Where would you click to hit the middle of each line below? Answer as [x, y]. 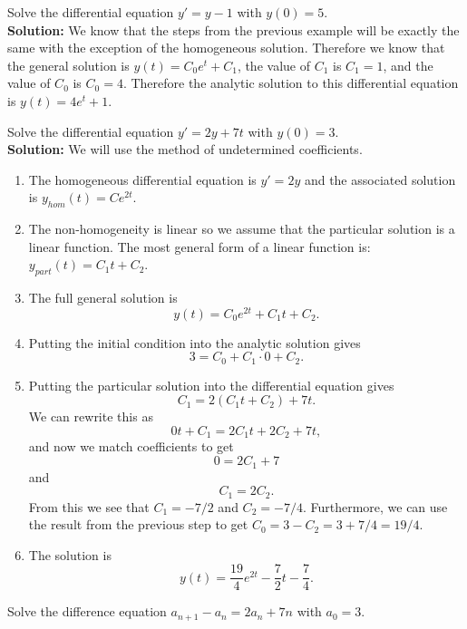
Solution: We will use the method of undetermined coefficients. [185, 149]
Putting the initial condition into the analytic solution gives [195, 342]
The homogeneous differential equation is [142, 179]
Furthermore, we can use [379, 506]
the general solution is [68, 65]
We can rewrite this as [91, 416]
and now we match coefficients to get [131, 446]
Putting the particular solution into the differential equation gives [211, 385]
